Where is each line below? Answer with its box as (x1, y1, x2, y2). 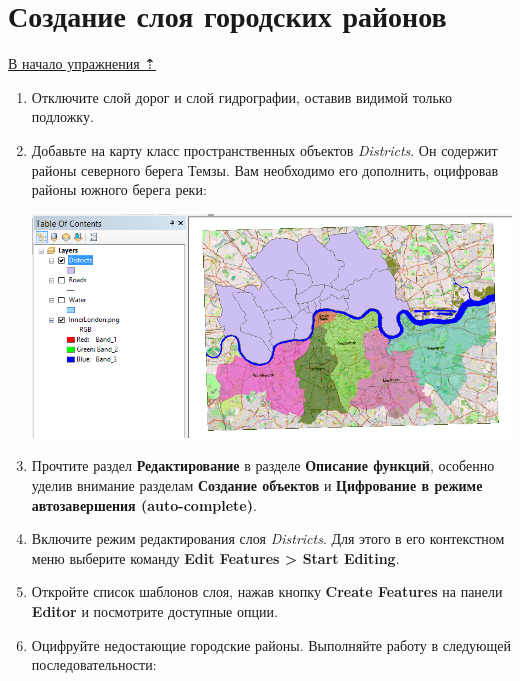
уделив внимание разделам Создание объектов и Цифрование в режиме (31, 475, 483, 495)
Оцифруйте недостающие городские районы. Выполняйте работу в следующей (31, 634, 512, 655)
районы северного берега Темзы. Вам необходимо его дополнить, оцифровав (31, 159, 499, 180)
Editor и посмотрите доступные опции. (31, 600, 278, 621)
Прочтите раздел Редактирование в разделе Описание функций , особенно (31, 455, 495, 476)
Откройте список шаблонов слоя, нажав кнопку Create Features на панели (31, 581, 503, 602)
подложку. (31, 106, 94, 127)
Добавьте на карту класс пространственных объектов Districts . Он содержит (31, 139, 498, 160)
